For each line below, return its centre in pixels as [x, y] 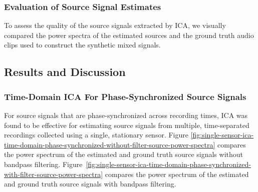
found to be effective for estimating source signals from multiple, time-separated [127, 125]
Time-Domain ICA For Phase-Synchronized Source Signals [125, 96]
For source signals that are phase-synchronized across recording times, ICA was [126, 115]
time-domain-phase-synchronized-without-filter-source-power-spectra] [110, 144]
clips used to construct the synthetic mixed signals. [82, 45]
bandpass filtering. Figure [43, 164]
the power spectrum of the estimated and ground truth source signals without [123, 154]
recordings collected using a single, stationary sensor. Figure [96, 135]
